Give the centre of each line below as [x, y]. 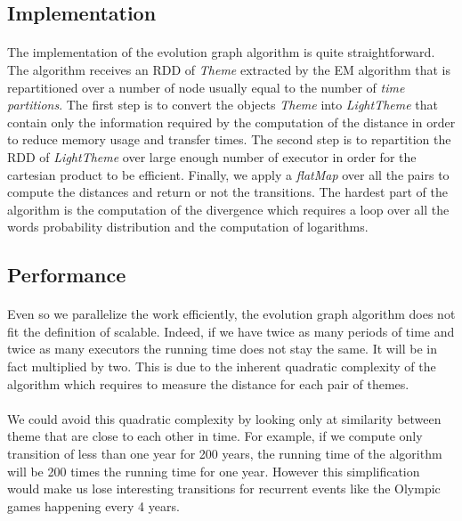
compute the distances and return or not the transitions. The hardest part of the [227, 192]
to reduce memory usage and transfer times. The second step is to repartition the [229, 139]
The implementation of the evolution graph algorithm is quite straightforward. [221, 52]
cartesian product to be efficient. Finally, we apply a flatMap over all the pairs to [228, 174]
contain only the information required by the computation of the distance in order [231, 122]
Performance [67, 275]
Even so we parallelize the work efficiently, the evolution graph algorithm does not [231, 314]
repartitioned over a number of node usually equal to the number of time [206, 87]
